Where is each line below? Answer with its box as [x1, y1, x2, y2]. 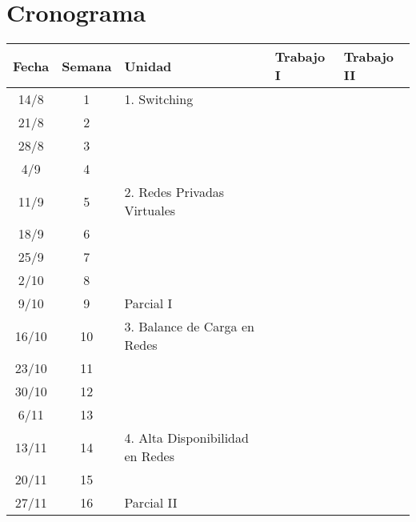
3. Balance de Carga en [124, 317, 254, 336]
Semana [62, 56, 112, 75]
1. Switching [124, 90, 194, 109]
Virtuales [124, 201, 176, 220]
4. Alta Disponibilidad [124, 428, 249, 448]
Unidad [124, 56, 172, 75]
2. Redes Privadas [124, 183, 225, 202]
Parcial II [124, 493, 178, 512]
